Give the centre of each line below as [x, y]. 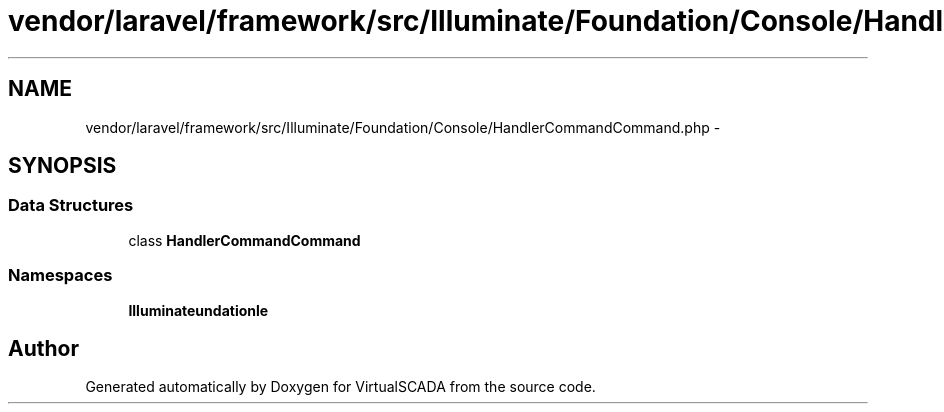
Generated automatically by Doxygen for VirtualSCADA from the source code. [340, 387]
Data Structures [71, 205]
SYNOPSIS [62, 166]
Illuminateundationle [198, 310]
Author [43, 348]
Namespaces [60, 275]
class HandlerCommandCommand [244, 240]
